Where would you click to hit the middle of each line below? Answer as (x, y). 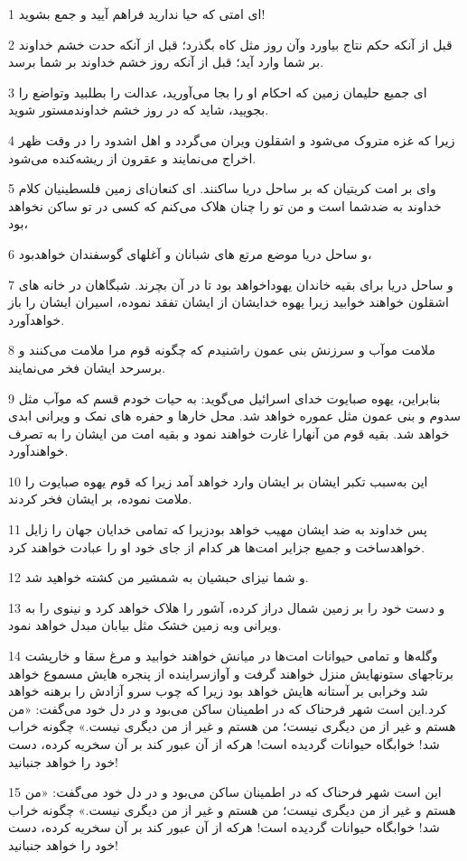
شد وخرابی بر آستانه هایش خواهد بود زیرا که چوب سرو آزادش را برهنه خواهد (218, 691)
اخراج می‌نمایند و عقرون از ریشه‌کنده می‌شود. (132, 157)
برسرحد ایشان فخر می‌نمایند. (87, 367)
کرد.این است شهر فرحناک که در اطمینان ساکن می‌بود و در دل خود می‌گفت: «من (228, 708)
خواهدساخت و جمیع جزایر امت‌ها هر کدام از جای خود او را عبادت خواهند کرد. (217, 546)
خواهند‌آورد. (38, 451)
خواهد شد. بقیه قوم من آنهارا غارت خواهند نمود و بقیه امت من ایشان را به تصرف (229, 433)
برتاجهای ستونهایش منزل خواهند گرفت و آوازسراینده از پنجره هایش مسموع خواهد (231, 673)
